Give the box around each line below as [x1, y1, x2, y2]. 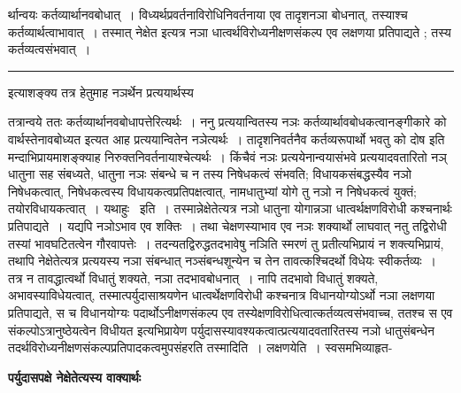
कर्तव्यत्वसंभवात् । [8, 40, 91, 58]
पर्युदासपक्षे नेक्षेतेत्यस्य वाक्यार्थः [8, 367, 142, 386]
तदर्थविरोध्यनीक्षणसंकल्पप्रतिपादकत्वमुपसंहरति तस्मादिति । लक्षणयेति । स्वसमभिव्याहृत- [8, 338, 393, 357]
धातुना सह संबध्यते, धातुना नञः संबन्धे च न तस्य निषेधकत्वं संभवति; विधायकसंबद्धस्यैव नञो [8, 165, 412, 183]
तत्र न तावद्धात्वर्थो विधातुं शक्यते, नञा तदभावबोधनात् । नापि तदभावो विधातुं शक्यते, [8, 268, 379, 287]
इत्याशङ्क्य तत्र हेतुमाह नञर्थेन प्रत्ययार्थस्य [8, 82, 194, 101]
